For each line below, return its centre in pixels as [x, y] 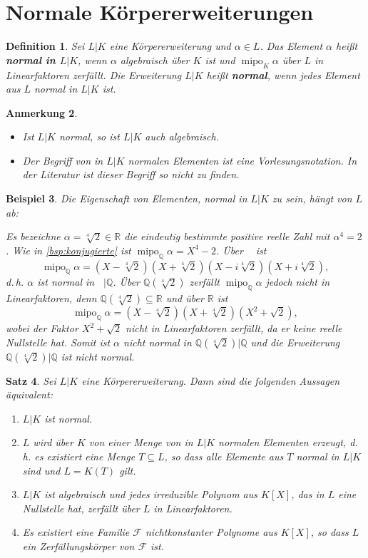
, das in [308, 494]
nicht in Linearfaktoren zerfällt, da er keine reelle [234, 328]
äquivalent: [29, 394]
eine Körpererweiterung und [170, 46]
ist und [220, 60]
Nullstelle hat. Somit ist [58, 342]
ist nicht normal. [98, 356]
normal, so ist [89, 136]
